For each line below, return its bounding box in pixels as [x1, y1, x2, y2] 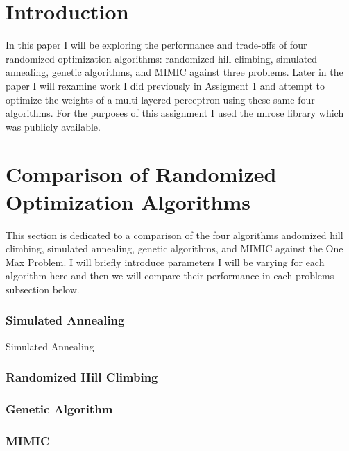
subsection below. [6, 281, 80, 296]
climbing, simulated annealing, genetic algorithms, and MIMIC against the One [6, 241, 343, 256]
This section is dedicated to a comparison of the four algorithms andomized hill [6, 227, 343, 242]
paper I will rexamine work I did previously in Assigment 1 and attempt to [6, 78, 325, 92]
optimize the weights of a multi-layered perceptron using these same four [6, 92, 315, 106]
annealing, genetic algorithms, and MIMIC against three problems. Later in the [6, 65, 343, 79]
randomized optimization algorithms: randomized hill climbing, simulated [6, 51, 318, 65]
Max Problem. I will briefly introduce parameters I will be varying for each [6, 254, 325, 269]
